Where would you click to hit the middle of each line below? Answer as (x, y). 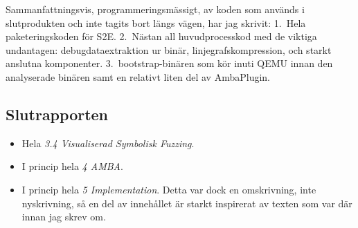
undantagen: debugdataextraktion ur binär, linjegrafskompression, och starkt (169, 49)
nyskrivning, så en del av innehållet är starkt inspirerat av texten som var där (187, 203)
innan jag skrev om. (64, 217)
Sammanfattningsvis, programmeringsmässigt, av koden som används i (155, 9)
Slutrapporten (57, 114)
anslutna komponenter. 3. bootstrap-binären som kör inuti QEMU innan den (169, 63)
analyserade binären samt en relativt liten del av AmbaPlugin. (138, 76)
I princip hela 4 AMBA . (72, 166)
